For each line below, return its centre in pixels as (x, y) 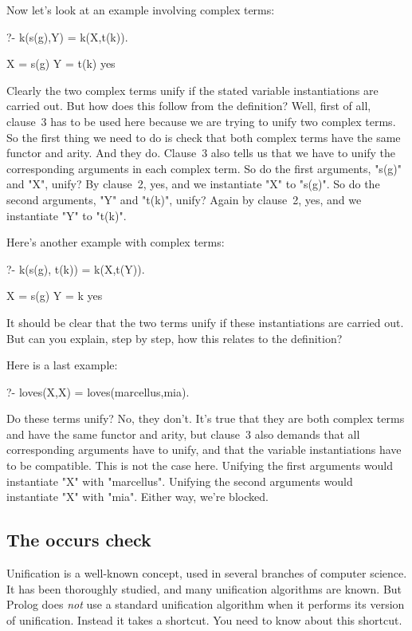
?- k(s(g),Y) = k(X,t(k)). (67, 36)
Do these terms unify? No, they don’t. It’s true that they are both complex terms (206, 418)
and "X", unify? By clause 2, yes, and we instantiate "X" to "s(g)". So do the (193, 184)
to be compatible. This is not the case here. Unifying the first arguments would (200, 465)
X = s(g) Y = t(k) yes (61, 63)
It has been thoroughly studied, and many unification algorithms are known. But (204, 588)
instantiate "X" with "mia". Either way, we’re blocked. (137, 497)
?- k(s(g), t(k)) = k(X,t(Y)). (76, 268)
